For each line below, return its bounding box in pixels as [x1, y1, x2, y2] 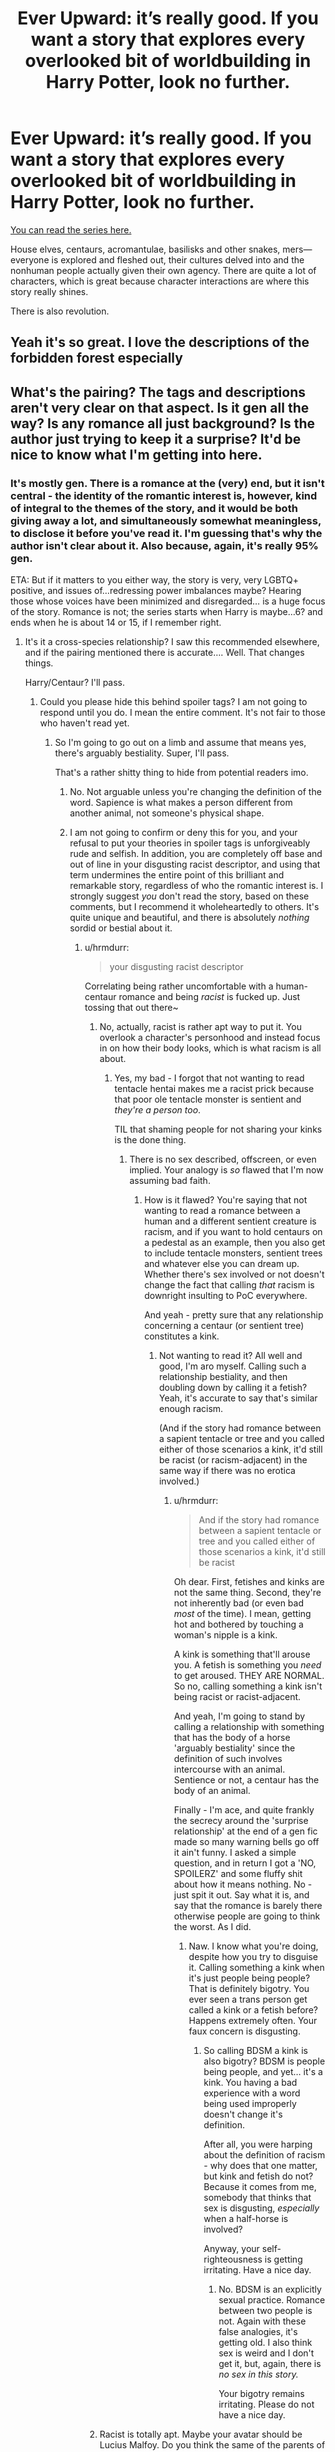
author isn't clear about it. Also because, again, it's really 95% [10, 538, 319, 552]
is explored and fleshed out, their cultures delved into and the [51, 253, 305, 266]
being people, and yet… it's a [203, 2066, 323, 2078]
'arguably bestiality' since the [173, 1742, 296, 1754]
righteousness [203, 2253, 263, 2266]
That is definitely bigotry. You [188, 1983, 310, 1995]
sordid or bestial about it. [69, 922, 173, 934]
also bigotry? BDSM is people [203, 2055, 326, 2067]
